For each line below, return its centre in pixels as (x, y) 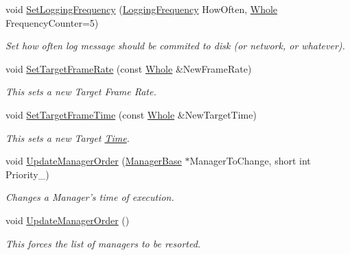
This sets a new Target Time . (68, 137)
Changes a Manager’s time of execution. (90, 197)
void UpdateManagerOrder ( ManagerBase (94, 161)
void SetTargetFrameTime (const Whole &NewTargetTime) (131, 114)
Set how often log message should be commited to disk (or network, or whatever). (175, 46)
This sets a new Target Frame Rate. (81, 92)
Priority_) (27, 174)
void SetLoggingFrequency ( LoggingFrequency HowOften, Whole (142, 9)
